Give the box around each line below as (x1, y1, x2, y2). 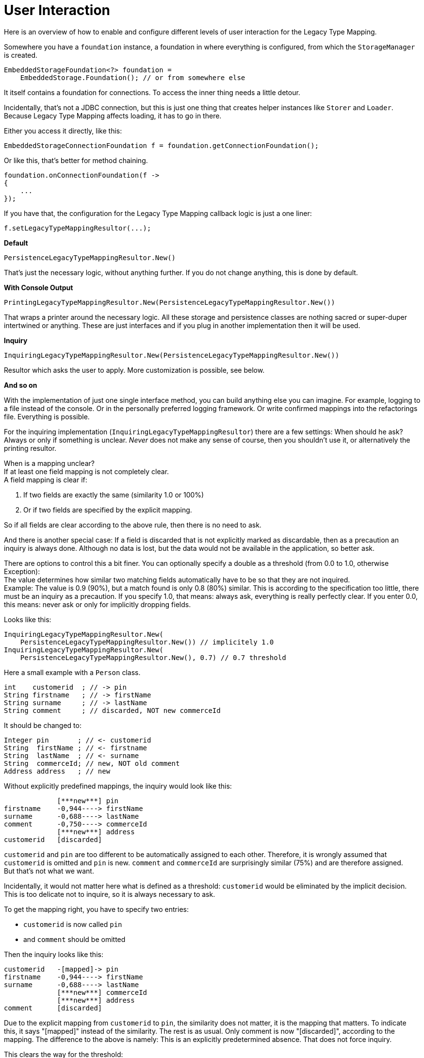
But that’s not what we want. (4, 866, 94, 875)
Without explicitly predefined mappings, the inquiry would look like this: (4, 781, 232, 790)
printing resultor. (4, 444, 57, 452)
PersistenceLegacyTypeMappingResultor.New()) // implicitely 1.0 (20, 638, 274, 646)
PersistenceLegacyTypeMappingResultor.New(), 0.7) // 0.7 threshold (20, 653, 286, 661)
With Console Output (4, 283, 73, 292)
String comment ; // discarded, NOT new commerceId (4, 706, 221, 714)
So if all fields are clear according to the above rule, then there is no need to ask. (4, 520, 261, 529)
